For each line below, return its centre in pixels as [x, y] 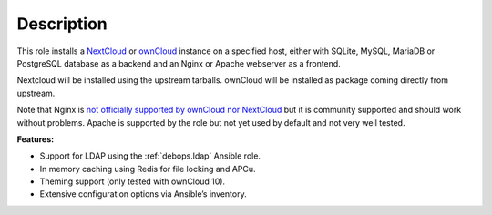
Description [62, 24]
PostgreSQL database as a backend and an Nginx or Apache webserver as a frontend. [179, 63]
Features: [36, 139]
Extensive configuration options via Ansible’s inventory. [143, 194]
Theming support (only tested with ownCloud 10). [133, 181]
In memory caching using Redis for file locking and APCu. [148, 169]
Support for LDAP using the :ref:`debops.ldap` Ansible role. [150, 156]
